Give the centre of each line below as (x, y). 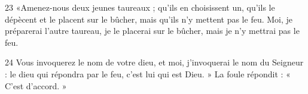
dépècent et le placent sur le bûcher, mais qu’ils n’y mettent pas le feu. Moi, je (149, 19)
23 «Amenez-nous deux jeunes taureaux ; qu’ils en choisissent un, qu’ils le (140, 7)
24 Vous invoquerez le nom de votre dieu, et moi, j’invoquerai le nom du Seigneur (154, 62)
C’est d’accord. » (36, 85)
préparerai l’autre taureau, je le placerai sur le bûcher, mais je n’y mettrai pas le (152, 31)
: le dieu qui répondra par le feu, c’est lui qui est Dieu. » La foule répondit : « (148, 73)
